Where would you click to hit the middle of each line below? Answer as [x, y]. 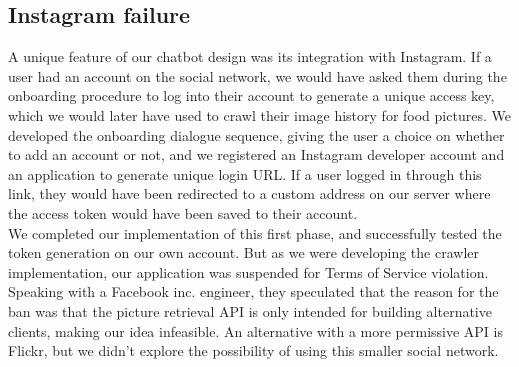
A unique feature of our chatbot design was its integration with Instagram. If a [250, 56]
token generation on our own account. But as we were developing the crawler [243, 252]
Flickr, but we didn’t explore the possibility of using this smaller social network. [253, 350]
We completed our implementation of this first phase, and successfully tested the [255, 232]
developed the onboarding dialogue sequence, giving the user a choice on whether [256, 134]
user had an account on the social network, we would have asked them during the [257, 75]
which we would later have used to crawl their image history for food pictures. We [259, 114]
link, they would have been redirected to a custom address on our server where [249, 193]
